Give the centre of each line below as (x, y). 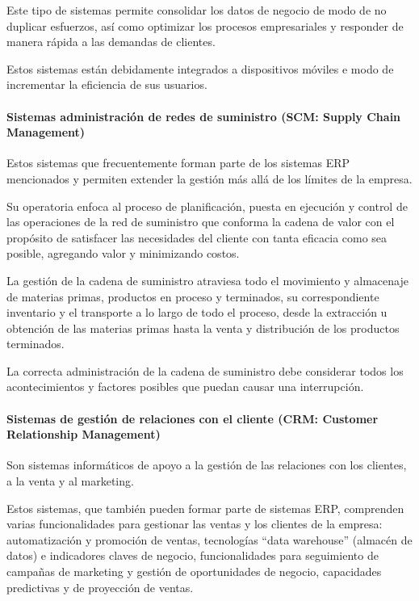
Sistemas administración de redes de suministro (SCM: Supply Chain (204, 116)
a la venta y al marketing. (70, 481)
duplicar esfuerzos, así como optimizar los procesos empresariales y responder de (205, 25)
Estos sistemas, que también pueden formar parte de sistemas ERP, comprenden (205, 508)
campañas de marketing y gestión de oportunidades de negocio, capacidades (194, 572)
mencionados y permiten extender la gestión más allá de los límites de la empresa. (209, 178)
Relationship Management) (84, 434)
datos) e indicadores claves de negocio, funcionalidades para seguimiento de (193, 555)
